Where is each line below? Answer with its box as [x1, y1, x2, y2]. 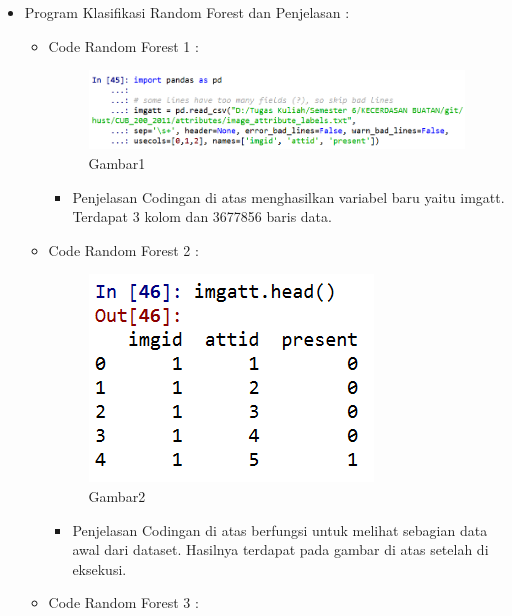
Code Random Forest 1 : [48, 35, 199, 56]
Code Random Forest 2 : [48, 239, 199, 260]
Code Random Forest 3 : [48, 592, 199, 613]
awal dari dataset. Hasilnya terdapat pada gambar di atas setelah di [72, 539, 489, 560]
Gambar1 [88, 152, 146, 173]
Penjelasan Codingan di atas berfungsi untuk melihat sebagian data [72, 519, 488, 540]
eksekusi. [72, 558, 127, 579]
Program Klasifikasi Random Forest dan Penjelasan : [24, 2, 350, 22]
